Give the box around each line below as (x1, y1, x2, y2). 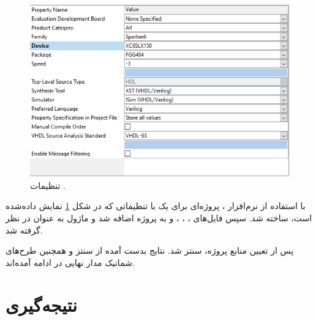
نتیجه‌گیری (6, 292, 77, 317)
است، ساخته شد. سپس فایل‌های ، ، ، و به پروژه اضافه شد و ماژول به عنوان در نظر (6, 211, 312, 224)
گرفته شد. (6, 223, 43, 236)
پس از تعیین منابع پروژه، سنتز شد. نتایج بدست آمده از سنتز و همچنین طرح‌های (6, 244, 294, 257)
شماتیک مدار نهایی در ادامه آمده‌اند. (6, 256, 135, 268)
